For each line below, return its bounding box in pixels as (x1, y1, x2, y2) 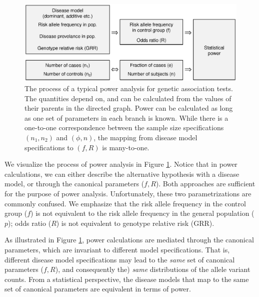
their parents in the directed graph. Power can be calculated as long (24, 103, 233, 113)
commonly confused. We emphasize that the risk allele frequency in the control (4, 198, 246, 208)
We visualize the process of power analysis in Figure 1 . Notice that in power (4, 159, 237, 169)
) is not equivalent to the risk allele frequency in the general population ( (30, 208, 254, 218)
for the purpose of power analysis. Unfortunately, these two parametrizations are (4, 188, 251, 198)
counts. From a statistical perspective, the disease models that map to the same (4, 273, 249, 284)
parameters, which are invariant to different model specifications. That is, (4, 244, 230, 254)
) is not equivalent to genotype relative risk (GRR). (56, 217, 214, 228)
